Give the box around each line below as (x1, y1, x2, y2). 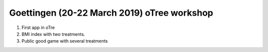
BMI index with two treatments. (21, 31, 85, 37)
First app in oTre (21, 25, 55, 30)
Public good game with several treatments (21, 38, 108, 44)
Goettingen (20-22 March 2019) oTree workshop (9, 7, 213, 18)
